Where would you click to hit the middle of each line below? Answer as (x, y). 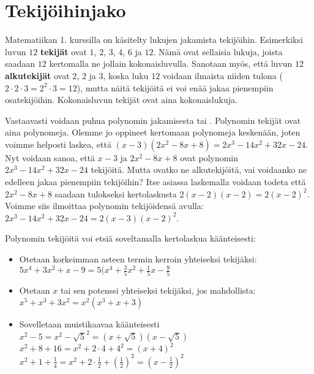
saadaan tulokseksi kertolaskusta (116, 193)
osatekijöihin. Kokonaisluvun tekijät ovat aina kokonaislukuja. (121, 100)
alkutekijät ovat (37, 75)
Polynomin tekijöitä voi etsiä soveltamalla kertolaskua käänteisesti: (130, 238)
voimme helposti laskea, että (58, 144)
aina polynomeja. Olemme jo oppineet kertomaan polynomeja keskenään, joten (153, 132)
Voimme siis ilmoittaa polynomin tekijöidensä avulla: (104, 206)
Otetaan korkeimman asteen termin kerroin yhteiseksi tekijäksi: (138, 259)
